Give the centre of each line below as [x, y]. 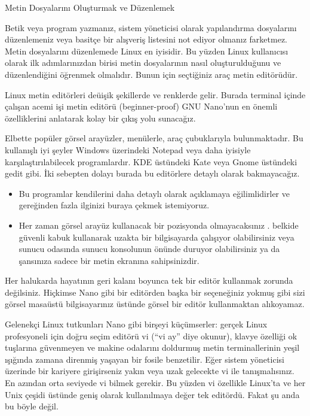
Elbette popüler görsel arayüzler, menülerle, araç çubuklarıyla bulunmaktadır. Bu [154, 138]
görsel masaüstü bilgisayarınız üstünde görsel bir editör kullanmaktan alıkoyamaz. [155, 304]
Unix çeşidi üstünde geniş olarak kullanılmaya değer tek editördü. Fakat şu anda [152, 394]
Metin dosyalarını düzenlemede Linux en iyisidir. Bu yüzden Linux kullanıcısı [147, 51]
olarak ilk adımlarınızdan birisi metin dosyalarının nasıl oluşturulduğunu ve [143, 63]
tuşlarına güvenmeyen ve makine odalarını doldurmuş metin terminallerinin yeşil [152, 347]
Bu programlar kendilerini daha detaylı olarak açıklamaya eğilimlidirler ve [154, 193]
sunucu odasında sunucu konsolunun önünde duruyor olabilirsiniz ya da [149, 249]
